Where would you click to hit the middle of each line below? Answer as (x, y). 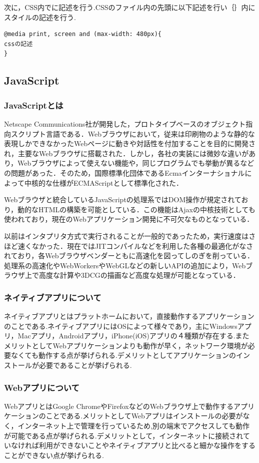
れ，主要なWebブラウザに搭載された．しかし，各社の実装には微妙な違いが (126, 153)
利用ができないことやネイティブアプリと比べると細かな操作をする (147, 445)
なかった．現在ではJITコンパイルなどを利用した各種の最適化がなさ (142, 246)
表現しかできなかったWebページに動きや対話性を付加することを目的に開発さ (130, 143)
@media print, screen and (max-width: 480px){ (83, 34)
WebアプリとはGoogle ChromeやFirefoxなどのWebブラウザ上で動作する (119, 406)
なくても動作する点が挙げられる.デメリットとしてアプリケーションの (123, 355)
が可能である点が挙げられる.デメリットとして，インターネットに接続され (123, 435)
